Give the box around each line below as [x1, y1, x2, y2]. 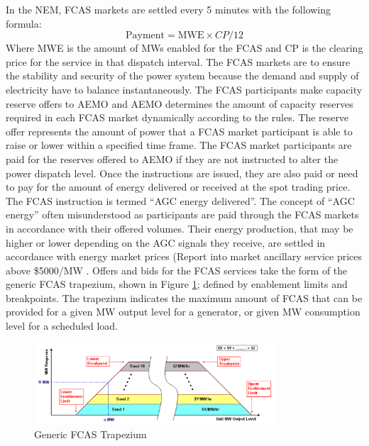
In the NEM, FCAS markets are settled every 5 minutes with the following [6, 2, 331, 16]
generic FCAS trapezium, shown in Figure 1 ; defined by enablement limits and [6, 277, 348, 291]
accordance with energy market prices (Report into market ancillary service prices [6, 249, 363, 264]
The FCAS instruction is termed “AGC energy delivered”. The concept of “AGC [6, 193, 355, 208]
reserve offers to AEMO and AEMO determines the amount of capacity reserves [6, 96, 353, 111]
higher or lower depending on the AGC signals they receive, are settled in [6, 235, 326, 250]
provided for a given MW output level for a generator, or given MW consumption [6, 304, 360, 319]
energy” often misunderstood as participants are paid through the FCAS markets [6, 207, 359, 222]
